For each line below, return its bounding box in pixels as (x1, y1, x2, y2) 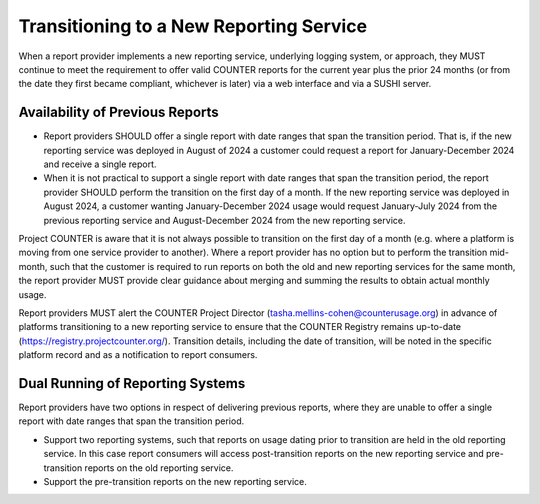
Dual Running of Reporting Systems (18, 375, 246, 392)
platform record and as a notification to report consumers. (18, 349, 258, 361)
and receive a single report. (43, 158, 157, 170)
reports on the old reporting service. (84, 461, 234, 474)
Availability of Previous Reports (18, 104, 219, 121)
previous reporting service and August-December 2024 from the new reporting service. (43, 214, 406, 226)
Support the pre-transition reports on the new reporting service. (43, 475, 307, 487)
